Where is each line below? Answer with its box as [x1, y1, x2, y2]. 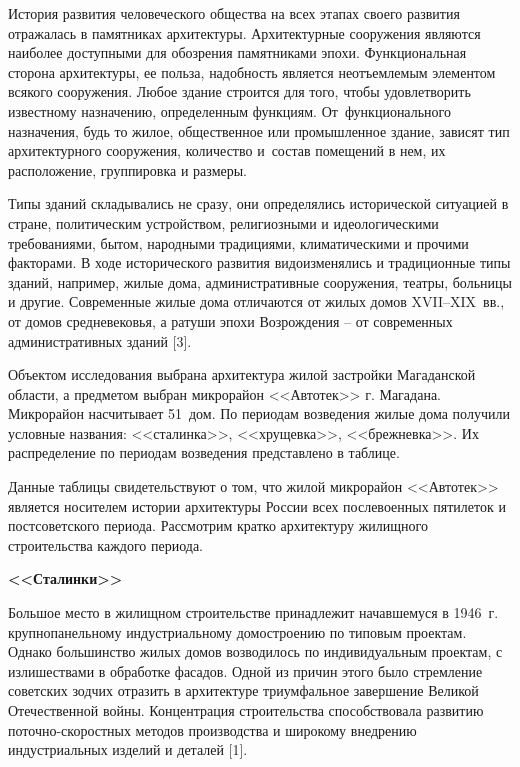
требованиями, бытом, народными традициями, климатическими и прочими [8, 232, 469, 253]
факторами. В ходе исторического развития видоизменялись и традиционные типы [8, 252, 511, 273]
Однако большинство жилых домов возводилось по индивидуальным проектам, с [8, 641, 503, 662]
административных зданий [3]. [8, 330, 192, 351]
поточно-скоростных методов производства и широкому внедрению [8, 719, 417, 740]
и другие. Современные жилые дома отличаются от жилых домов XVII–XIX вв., [8, 291, 505, 312]
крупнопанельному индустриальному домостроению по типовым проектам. [8, 621, 467, 642]
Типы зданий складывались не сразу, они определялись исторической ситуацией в [8, 193, 509, 214]
